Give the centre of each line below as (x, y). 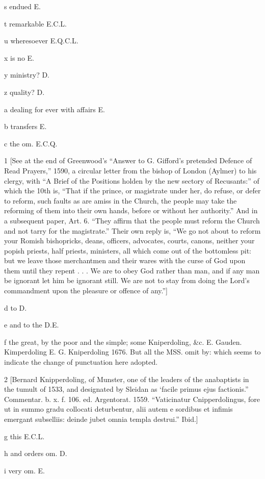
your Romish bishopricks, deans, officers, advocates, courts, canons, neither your (129, 241)
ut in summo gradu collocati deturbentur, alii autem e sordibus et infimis (118, 409)
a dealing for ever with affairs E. (55, 109)
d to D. (16, 307)
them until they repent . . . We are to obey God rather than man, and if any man (132, 270)
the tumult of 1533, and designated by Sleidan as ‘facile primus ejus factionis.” (126, 389)
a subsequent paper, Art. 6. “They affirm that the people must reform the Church (132, 220)
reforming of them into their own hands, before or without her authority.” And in (131, 210)
